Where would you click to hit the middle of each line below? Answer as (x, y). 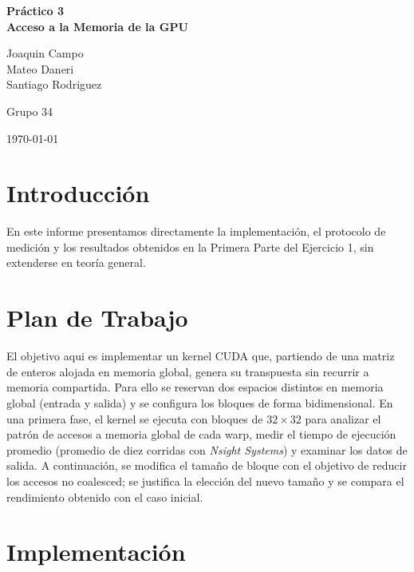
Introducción (78, 193)
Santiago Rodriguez (54, 84)
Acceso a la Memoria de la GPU (97, 26)
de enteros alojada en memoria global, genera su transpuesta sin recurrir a (188, 371)
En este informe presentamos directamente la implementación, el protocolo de (196, 231)
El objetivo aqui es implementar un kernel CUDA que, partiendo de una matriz (201, 356)
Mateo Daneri (40, 68)
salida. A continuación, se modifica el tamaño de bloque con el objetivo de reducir (207, 465)
